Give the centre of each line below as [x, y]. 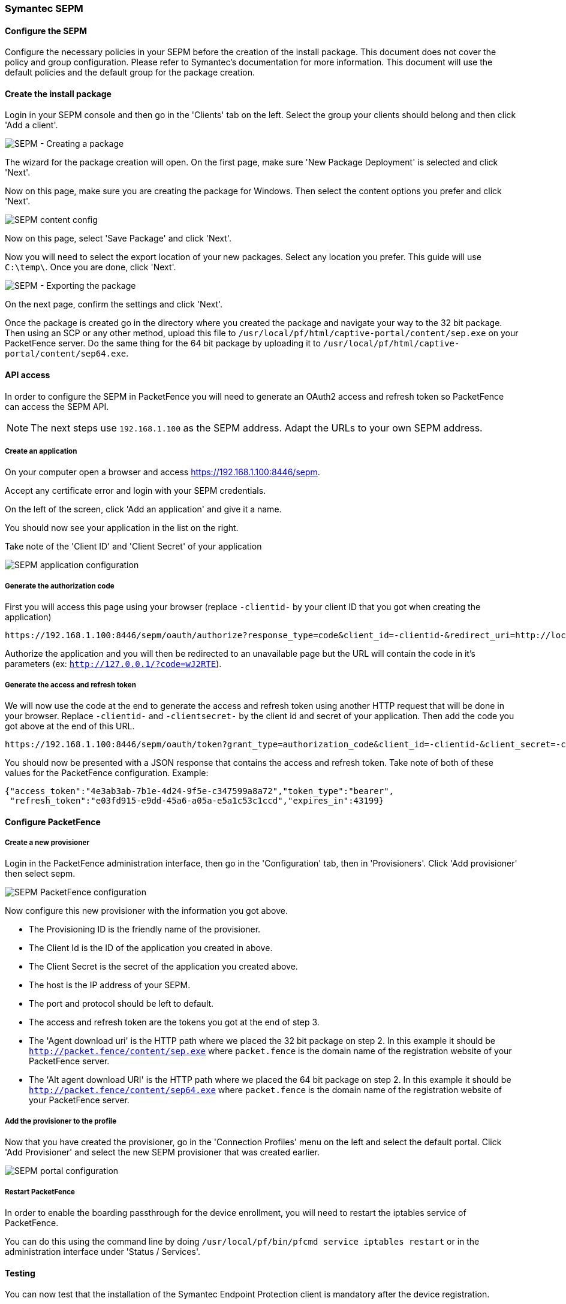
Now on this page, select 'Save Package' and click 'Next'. [118, 239]
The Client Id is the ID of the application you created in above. [151, 948]
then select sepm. [40, 874]
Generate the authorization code [60, 586]
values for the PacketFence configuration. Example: [107, 773]
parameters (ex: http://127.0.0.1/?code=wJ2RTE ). [113, 664]
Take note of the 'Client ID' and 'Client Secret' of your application [133, 547]
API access [28, 375]
